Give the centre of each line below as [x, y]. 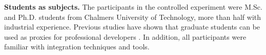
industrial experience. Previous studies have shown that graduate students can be [132, 27]
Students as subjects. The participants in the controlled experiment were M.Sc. [133, 7]
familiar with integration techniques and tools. [77, 47]
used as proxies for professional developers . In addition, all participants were [125, 36]
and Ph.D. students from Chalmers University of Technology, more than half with [133, 17]
